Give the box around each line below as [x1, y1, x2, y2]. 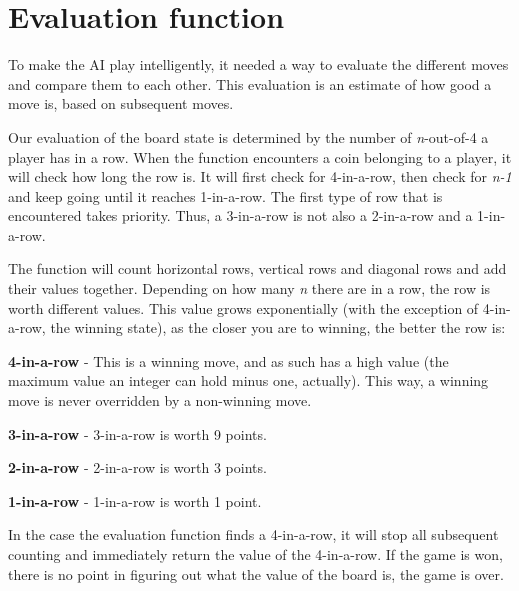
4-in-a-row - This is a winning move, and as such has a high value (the [8, 350, 449, 371]
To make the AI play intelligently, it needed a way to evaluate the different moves [8, 54, 509, 75]
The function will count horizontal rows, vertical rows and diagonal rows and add [8, 258, 507, 279]
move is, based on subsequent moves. [8, 93, 234, 114]
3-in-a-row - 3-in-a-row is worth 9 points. [8, 423, 267, 444]
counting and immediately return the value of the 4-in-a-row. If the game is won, [8, 544, 503, 564]
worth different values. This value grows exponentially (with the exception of [8, 297, 479, 318]
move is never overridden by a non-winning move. [8, 390, 312, 411]
